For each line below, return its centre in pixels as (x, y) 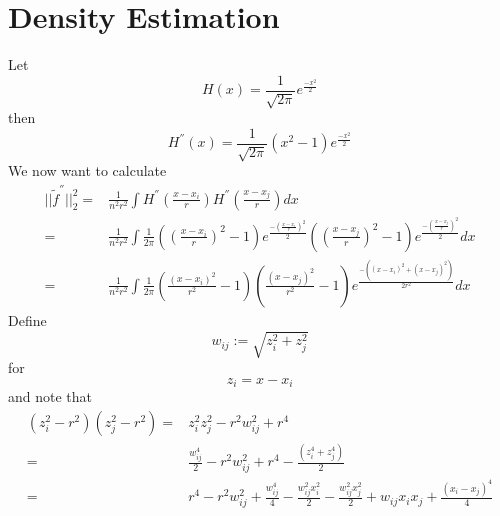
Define (27, 319)
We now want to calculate (87, 170)
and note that (50, 396)
